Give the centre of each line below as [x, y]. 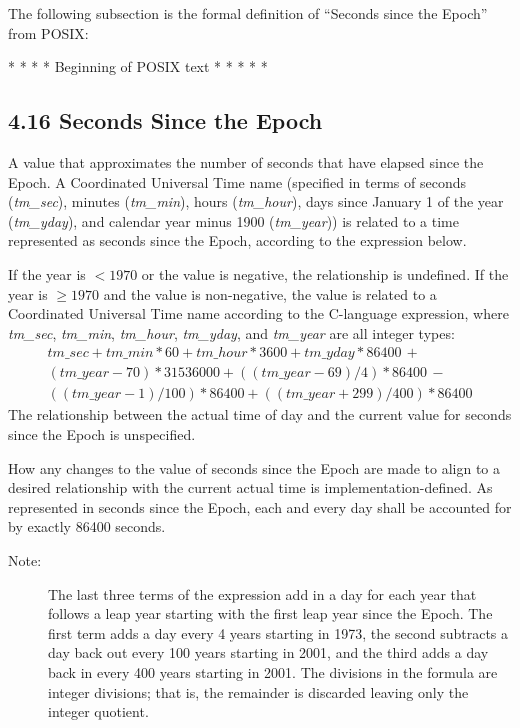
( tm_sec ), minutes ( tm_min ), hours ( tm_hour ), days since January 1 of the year [256, 201]
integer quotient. [98, 711]
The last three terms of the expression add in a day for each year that [262, 593]
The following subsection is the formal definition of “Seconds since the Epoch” [248, 13]
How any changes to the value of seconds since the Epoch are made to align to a [254, 467]
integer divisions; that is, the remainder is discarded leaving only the [258, 691]
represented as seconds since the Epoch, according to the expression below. [237, 240]
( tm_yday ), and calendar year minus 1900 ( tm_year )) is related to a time [233, 220]
